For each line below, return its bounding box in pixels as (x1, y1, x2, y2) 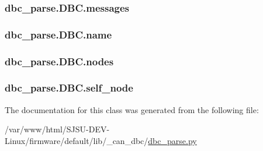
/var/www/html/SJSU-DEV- (5, 123, 110, 135)
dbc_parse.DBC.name (5, 27, 112, 41)
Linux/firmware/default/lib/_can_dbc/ (5, 134, 148, 146)
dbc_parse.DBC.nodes (5, 54, 114, 68)
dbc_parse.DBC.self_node (5, 80, 133, 95)
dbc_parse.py (148, 134, 197, 146)
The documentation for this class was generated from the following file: (5, 103, 259, 115)
